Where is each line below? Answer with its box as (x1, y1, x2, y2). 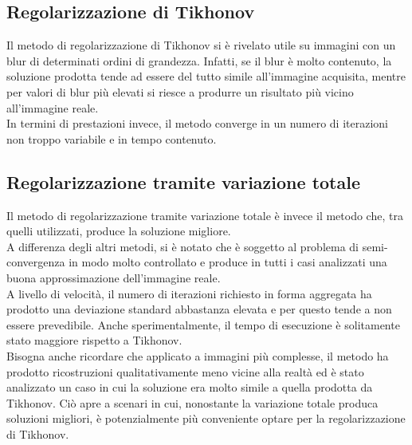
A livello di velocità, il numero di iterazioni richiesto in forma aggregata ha (6, 285, 372, 301)
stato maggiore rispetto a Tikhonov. (6, 332, 182, 349)
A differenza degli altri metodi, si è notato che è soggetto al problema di (6, 238, 359, 254)
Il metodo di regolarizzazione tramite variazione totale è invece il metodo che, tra (6, 207, 403, 223)
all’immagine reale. (6, 99, 99, 116)
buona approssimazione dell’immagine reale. (6, 269, 221, 286)
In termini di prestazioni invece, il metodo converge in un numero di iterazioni (6, 115, 388, 132)
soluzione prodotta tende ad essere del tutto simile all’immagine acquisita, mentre (6, 68, 406, 85)
